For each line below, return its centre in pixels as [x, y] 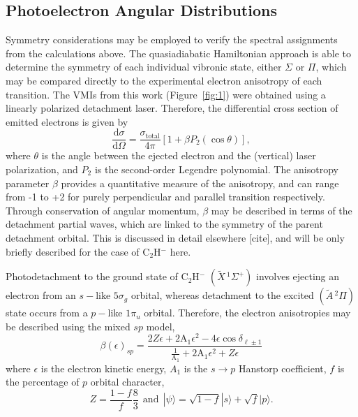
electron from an [41, 295]
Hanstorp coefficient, [282, 368]
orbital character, [127, 382]
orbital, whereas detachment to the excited [222, 295]
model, [161, 326]
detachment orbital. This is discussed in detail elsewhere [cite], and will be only [175, 237]
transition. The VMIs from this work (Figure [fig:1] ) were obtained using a [166, 94]
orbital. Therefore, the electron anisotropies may [247, 313]
